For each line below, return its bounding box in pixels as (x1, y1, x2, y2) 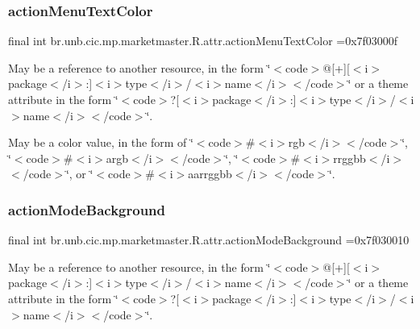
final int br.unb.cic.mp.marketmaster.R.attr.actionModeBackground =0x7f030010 (8, 231, 410, 248)
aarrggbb (188, 165, 232, 182)
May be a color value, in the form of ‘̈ (8, 134, 193, 151)
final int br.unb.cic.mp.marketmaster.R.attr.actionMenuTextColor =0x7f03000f (8, 32, 398, 49)
